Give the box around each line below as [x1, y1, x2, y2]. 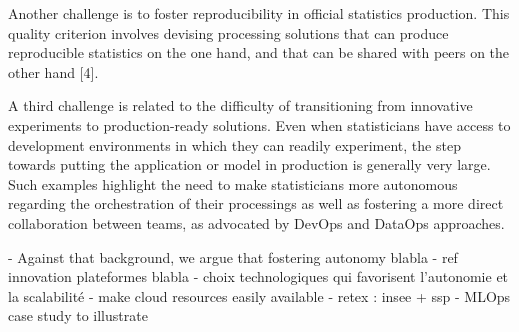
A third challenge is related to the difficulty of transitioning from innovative [8, 95, 473, 116]
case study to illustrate [8, 305, 148, 326]
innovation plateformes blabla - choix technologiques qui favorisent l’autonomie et [8, 266, 509, 287]
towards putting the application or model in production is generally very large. [8, 154, 491, 175]
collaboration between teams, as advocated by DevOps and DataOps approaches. [8, 212, 505, 233]
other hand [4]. [8, 61, 99, 82]
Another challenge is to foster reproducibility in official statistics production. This [8, 3, 510, 23]
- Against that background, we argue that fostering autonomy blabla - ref [8, 246, 458, 267]
